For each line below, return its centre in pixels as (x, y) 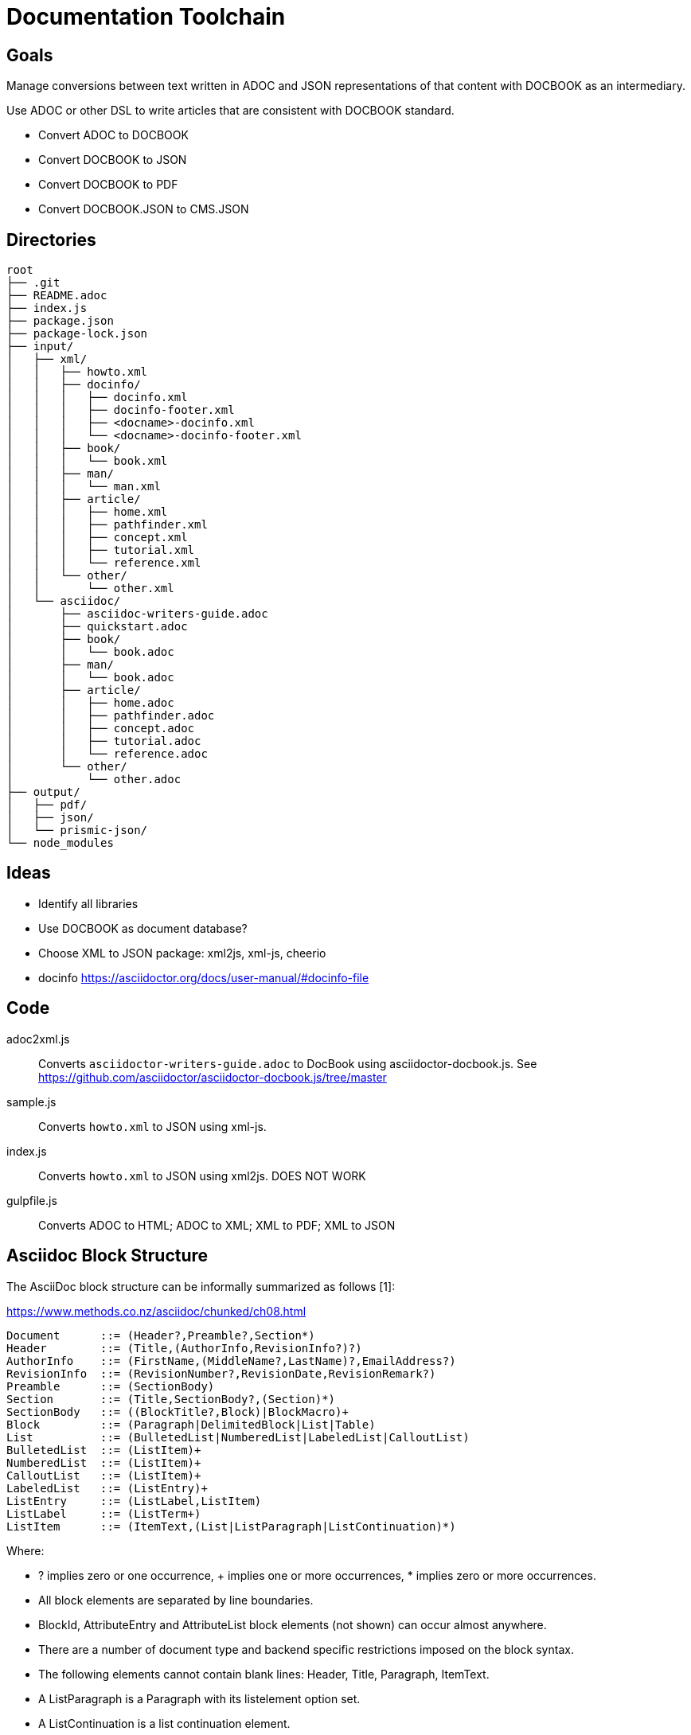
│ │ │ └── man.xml (84, 487)
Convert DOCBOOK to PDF (108, 185)
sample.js (31, 1101)
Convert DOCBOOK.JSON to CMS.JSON (144, 209)
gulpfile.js (32, 1200)
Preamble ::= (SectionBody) (111, 1386)
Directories (51, 240)
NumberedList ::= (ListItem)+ (104, 1462)
